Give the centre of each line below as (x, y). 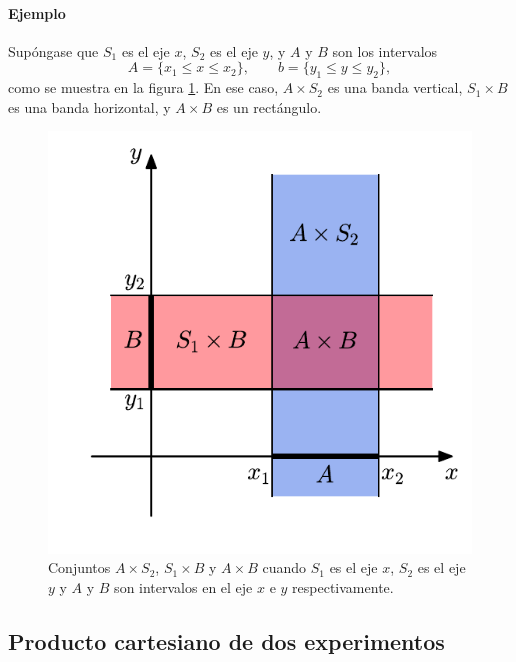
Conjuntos (79, 567)
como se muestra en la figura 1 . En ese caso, (143, 87)
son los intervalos (385, 50)
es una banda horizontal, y (89, 106)
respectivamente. (343, 587)
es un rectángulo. (269, 106)
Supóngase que (53, 50)
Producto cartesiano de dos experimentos (226, 640)
